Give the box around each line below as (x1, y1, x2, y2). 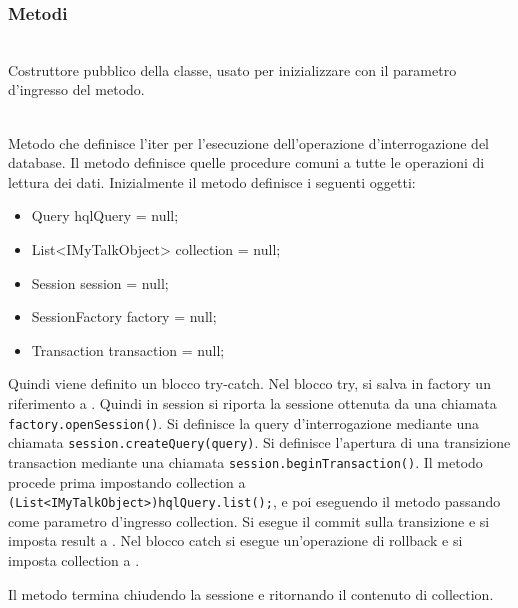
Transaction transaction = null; (31, 339, 225, 360)
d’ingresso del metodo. (8, 79, 145, 100)
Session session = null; (31, 272, 169, 293)
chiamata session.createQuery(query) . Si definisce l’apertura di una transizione (8, 432, 511, 453)
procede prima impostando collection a (8, 471, 246, 492)
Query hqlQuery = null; (31, 205, 179, 226)
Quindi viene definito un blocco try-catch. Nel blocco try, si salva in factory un (8, 373, 491, 394)
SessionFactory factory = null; (31, 306, 217, 327)
